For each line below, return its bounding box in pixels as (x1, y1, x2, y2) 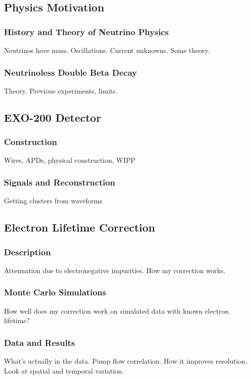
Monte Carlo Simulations (4, 286, 106, 298)
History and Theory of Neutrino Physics (4, 25, 169, 38)
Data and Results (4, 336, 75, 348)
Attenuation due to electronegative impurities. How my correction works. (4, 265, 226, 275)
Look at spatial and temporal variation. (4, 365, 124, 376)
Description (4, 245, 51, 258)
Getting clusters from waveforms (4, 195, 102, 206)
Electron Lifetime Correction (4, 220, 155, 235)
